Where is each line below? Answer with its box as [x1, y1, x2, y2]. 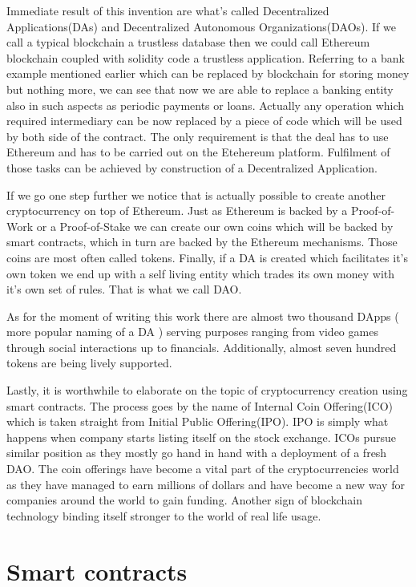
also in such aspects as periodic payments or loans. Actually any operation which [6, 96, 405, 113]
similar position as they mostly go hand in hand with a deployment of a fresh [6, 444, 387, 461]
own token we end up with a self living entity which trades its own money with [6, 265, 395, 281]
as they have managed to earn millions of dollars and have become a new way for [6, 476, 405, 492]
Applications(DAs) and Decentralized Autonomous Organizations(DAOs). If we [6, 18, 396, 34]
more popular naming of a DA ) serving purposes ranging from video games [6, 323, 378, 340]
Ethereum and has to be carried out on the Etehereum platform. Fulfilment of [6, 144, 390, 160]
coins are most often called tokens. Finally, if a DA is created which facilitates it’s [6, 249, 409, 265]
